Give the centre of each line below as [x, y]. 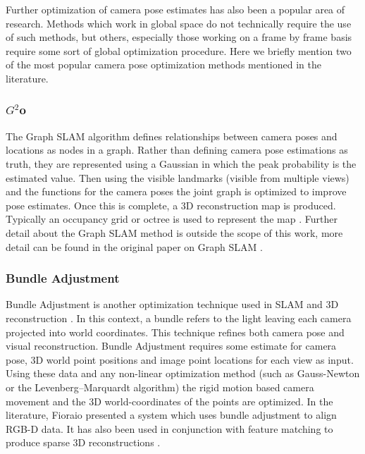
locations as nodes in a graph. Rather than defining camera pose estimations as [177, 150]
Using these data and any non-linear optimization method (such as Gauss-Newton [183, 373]
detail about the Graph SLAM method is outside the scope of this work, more [174, 232]
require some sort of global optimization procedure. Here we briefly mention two [179, 50]
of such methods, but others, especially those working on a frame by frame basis [179, 37]
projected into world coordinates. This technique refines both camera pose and [175, 332]
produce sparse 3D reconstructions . [83, 442]
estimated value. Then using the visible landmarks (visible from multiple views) [178, 177]
